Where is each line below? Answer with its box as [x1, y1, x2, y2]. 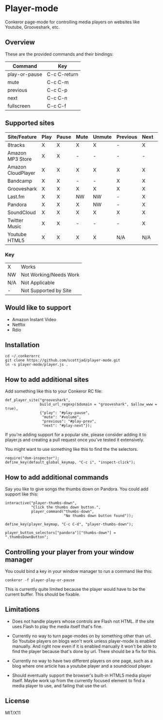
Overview [5, 38, 35, 47]
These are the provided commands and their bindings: [5, 51, 114, 57]
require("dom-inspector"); [5, 456, 60, 461]
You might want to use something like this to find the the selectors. [5, 446, 138, 452]
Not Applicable [21, 279, 55, 286]
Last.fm [7, 193, 25, 200]
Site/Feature [7, 133, 37, 140]
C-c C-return [47, 71, 79, 78]
